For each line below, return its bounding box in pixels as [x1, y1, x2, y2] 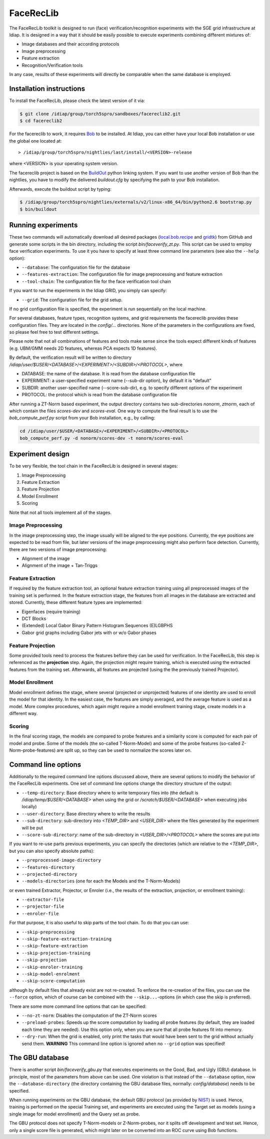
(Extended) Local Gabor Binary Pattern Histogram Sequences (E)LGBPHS [21, 623, 173, 629]
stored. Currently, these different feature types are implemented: [9, 600, 142, 606]
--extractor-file [21, 897, 64, 903]
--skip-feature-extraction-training [21, 936, 112, 942]
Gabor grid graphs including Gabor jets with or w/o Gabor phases [21, 630, 157, 636]
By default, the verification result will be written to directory [9, 354, 132, 360]
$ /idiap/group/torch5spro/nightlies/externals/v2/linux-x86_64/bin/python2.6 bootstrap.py [19, 199, 252, 205]
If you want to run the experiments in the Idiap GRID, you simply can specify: [9, 288, 167, 294]
